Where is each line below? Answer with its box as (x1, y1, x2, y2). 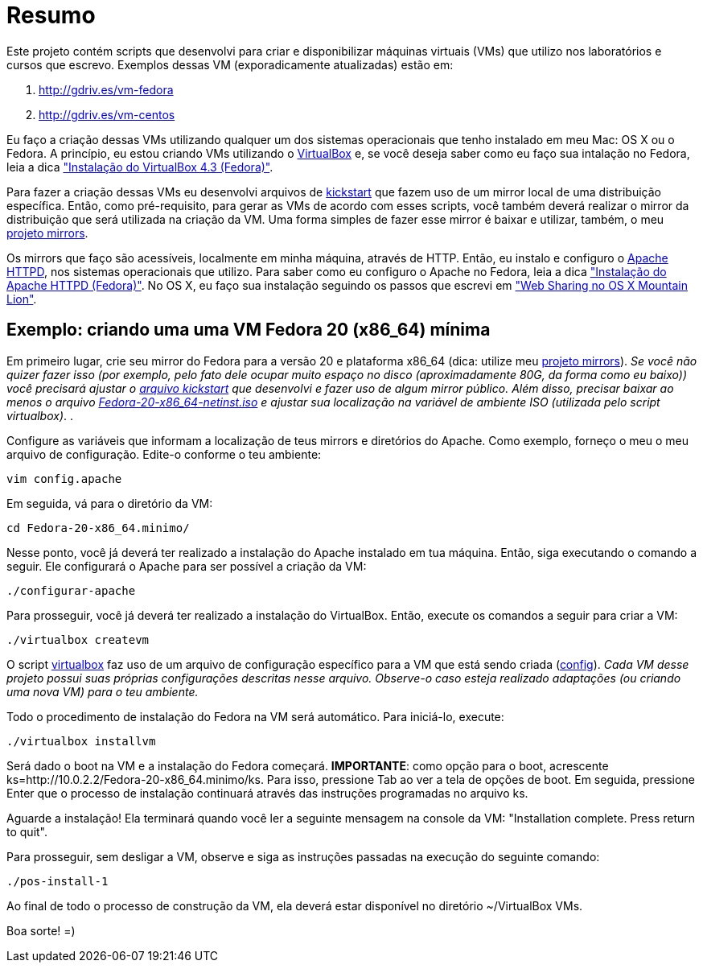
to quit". (6, 824, 48, 839)
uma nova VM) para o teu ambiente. (6, 684, 199, 699)
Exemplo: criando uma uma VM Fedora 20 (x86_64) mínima (6, 320, 491, 340)
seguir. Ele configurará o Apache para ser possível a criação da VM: (6, 559, 367, 573)
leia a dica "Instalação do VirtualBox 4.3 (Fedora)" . (6, 159, 273, 174)
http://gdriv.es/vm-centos (39, 107, 175, 122)
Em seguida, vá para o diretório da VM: (6, 496, 213, 510)
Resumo (6, 2, 96, 29)
